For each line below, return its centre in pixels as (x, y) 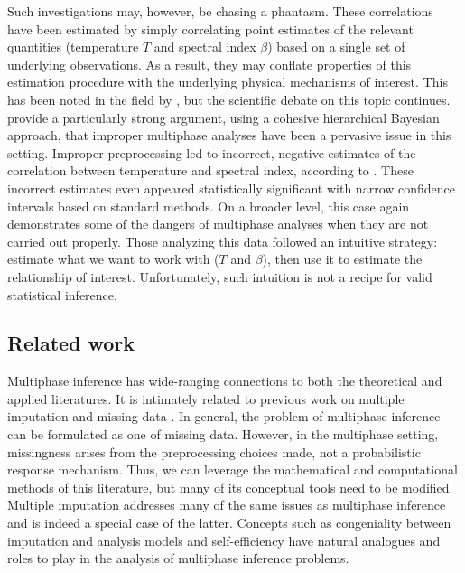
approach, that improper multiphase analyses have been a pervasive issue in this (229, 135)
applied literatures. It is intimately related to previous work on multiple (206, 398)
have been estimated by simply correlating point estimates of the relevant (210, 28)
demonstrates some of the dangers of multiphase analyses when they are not (218, 224)
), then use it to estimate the (342, 259)
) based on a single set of (336, 47)
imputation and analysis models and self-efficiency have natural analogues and (224, 540)
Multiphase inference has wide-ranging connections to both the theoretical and (225, 381)
